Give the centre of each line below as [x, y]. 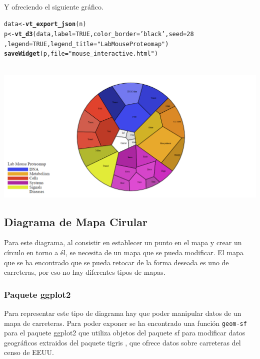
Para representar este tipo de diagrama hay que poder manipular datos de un [123, 313]
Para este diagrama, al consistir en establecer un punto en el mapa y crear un [123, 242]
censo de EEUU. [29, 352]
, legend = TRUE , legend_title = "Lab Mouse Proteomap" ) [86, 44]
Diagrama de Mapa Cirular [76, 221]
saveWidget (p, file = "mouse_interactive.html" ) [81, 54]
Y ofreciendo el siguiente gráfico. [54, 6]
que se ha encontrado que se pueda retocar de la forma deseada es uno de [116, 262]
